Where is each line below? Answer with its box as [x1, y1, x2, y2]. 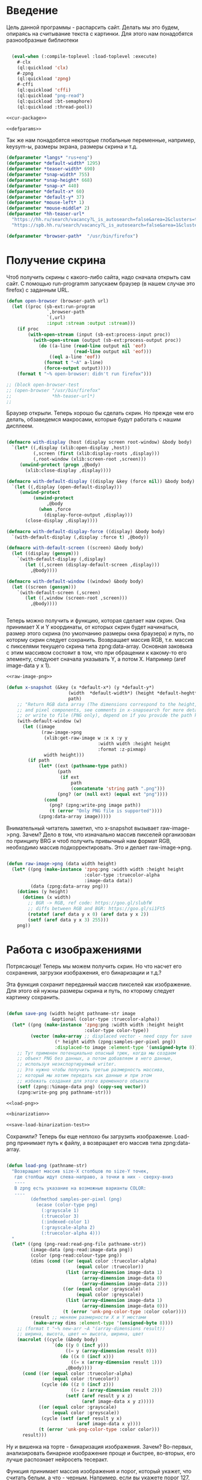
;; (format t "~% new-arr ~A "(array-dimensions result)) [17, 1325, 165, 1331]
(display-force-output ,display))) [44, 511, 133, 518]
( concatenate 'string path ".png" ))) [70, 786, 165, 792]
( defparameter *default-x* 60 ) [6, 188, 85, 194]
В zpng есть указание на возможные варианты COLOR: [14, 1185, 147, 1191]
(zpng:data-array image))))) [38, 813, 112, 820]
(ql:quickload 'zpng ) [17, 76, 71, 82]
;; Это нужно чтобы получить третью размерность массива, [17, 1067, 165, 1073]
